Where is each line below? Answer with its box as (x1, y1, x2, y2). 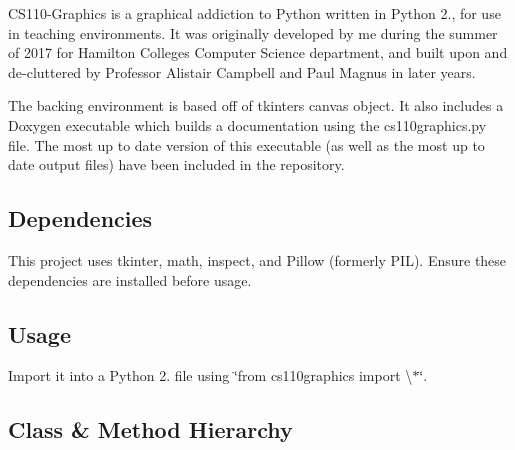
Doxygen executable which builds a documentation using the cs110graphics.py (8, 114, 487, 135)
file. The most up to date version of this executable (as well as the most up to (8, 134, 485, 155)
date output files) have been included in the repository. (8, 154, 345, 175)
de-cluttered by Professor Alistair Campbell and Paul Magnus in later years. (8, 61, 476, 82)
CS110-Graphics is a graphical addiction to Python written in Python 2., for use (8, 3, 501, 23)
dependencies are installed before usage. (8, 269, 252, 290)
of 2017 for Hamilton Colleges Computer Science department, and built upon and (8, 42, 508, 63)
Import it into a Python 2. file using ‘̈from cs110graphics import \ (8, 365, 413, 386)
